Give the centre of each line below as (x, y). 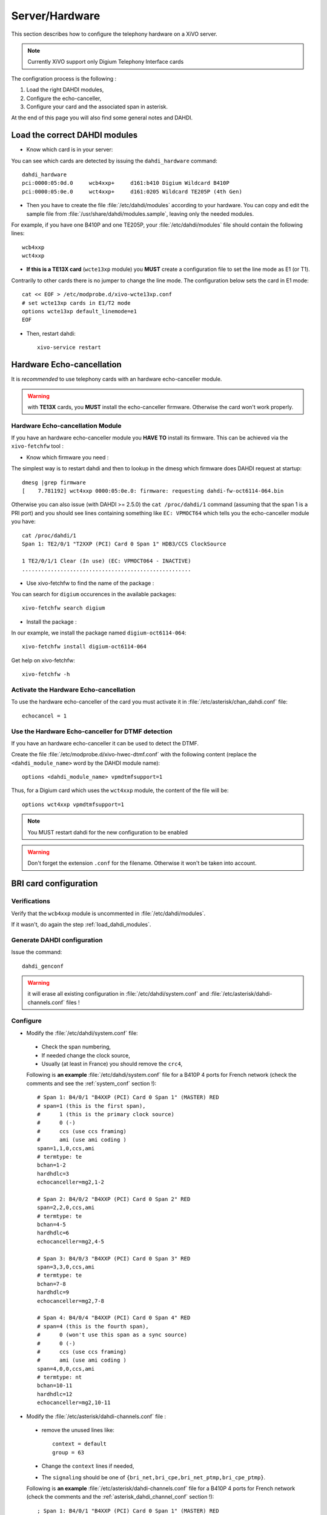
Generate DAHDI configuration (57, 940)
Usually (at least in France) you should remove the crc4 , (112, 1064)
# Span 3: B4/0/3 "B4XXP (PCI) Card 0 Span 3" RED (114, 1258)
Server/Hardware (56, 16)
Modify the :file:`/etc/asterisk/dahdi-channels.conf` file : (96, 1416)
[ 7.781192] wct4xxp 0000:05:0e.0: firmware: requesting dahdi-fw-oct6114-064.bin (153, 491)
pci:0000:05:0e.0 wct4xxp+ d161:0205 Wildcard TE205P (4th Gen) (132, 191)
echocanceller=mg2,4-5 (71, 1241)
